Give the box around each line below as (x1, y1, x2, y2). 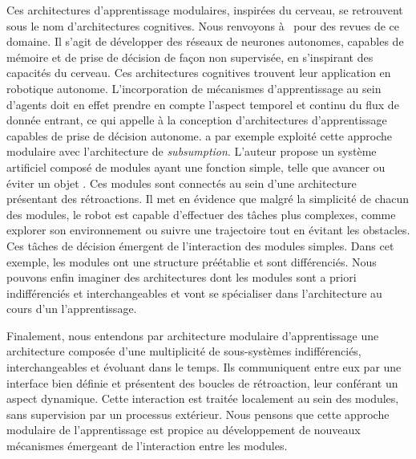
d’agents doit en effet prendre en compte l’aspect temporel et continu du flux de (6, 95, 399, 112)
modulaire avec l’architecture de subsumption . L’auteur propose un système (6, 143, 377, 160)
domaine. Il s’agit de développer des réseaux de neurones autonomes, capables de (6, 33, 404, 50)
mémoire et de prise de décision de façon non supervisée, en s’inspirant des (6, 48, 374, 65)
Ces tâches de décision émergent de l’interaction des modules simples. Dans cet (6, 237, 394, 254)
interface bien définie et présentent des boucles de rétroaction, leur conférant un (6, 374, 398, 391)
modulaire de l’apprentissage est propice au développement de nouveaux (6, 421, 361, 438)
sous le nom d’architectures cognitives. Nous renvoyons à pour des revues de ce (6, 17, 399, 34)
